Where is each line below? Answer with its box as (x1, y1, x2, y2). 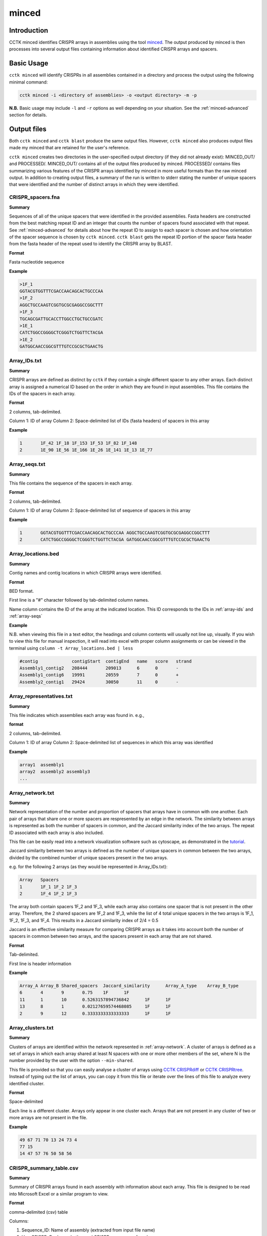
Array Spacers (19, 877, 59, 883)
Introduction (9, 26, 48, 35)
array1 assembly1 (19, 762, 64, 767)
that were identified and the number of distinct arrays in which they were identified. (9, 181, 179, 187)
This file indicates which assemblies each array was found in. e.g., (9, 712, 144, 718)
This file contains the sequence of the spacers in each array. (9, 480, 133, 486)
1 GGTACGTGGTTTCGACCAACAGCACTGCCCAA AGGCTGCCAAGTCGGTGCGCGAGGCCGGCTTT (19, 530, 210, 535)
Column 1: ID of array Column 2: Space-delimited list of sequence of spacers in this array (9, 507, 191, 514)
